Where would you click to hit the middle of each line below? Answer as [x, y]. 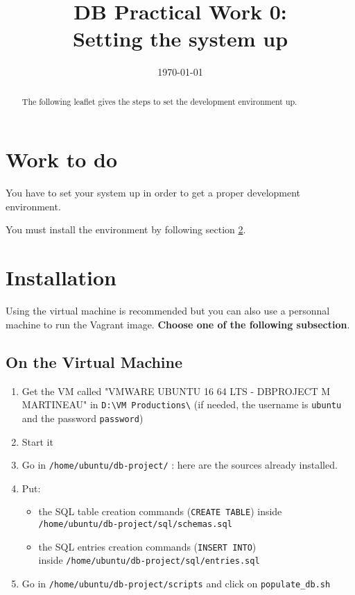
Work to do [62, 159]
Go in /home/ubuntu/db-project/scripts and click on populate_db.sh [176, 583]
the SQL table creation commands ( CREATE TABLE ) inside [160, 511]
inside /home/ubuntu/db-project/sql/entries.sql [149, 560]
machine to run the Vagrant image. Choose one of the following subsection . [178, 324]
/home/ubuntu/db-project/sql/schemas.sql [135, 524]
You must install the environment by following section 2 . [126, 229]
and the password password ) [83, 418]
